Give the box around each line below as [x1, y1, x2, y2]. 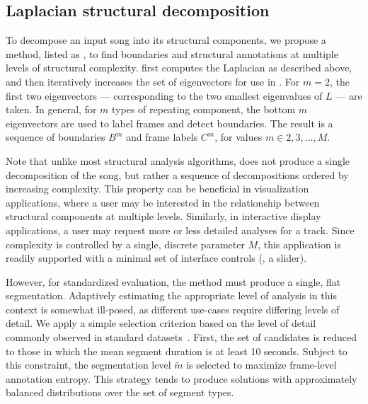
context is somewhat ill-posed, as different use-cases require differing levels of [6, 301, 340, 316]
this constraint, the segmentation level [6, 357, 171, 372]
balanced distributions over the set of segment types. [6, 385, 234, 400]
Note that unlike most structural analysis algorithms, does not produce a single [6, 153, 350, 168]
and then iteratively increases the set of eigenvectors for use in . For [6, 74, 300, 88]
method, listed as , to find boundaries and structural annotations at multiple [6, 46, 338, 61]
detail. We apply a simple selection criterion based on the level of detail [6, 316, 316, 330]
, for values [214, 129, 263, 144]
